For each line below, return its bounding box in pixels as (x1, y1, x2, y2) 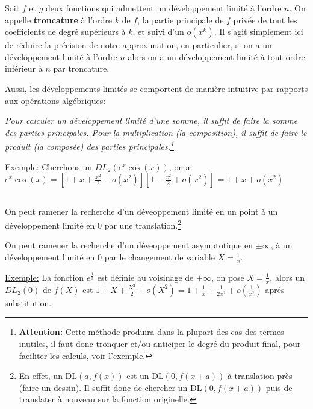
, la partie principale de (137, 13, 224, 26)
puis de (265, 381, 293, 393)
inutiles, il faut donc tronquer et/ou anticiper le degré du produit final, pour (19, 337, 301, 349)
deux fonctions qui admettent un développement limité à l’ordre (46, 2, 282, 14)
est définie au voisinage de (97, 271, 194, 283)
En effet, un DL (19, 369, 78, 382)
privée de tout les (233, 13, 297, 26)
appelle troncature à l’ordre (5, 13, 113, 26)
